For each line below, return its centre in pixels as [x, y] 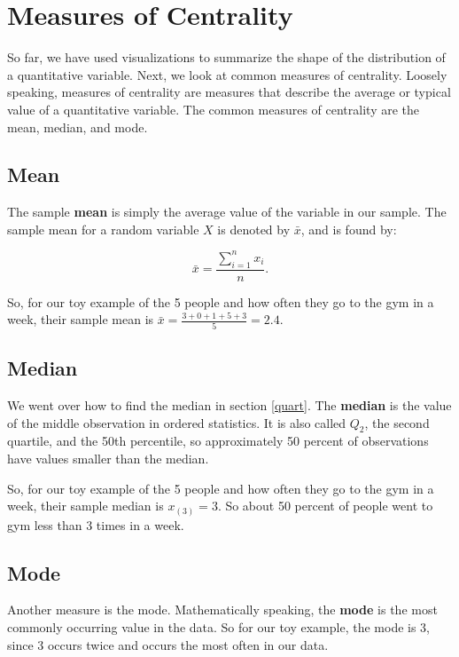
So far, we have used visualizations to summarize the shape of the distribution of [226, 57]
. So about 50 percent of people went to [325, 506]
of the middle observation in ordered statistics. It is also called [177, 422]
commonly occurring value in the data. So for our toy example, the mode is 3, [219, 627]
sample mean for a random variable [103, 229]
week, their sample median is [86, 506]
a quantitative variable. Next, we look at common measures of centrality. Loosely [227, 74]
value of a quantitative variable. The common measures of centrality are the [213, 109]
